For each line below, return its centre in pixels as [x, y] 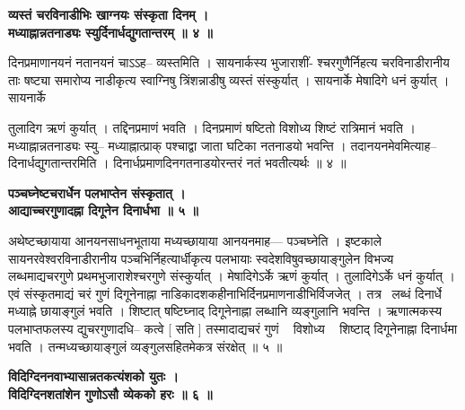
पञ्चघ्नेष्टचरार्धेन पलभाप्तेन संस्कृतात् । [97, 192]
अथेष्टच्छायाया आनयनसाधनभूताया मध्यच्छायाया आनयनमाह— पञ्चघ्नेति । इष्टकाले [195, 240]
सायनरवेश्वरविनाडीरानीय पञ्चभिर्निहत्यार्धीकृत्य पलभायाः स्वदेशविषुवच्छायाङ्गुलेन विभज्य [201, 258]
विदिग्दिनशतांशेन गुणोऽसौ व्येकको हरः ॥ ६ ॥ [110, 393]
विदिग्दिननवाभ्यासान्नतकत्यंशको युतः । [93, 376]
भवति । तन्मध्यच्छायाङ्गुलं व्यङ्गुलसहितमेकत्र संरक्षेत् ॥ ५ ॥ [145, 346]
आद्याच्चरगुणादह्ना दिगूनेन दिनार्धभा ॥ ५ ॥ [103, 210]
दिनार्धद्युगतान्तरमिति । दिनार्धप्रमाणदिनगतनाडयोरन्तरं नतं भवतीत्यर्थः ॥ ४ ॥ [177, 163]
